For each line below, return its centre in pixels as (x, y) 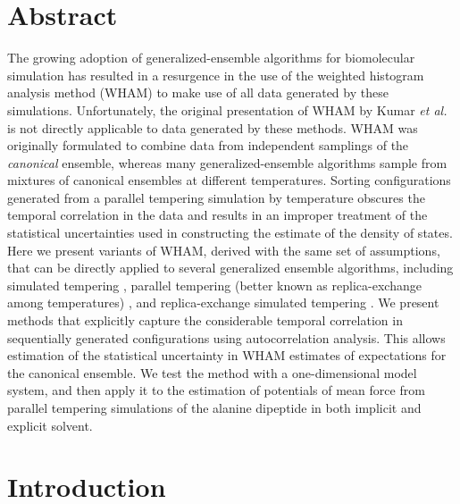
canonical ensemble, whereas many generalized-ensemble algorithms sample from (227, 162)
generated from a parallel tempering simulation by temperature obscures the (216, 197)
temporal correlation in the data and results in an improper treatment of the (217, 215)
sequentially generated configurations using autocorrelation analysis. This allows (226, 337)
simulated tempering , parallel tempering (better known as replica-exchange (214, 285)
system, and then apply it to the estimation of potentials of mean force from (216, 390)
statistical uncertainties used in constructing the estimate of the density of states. (230, 233)
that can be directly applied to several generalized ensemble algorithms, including (230, 268)
